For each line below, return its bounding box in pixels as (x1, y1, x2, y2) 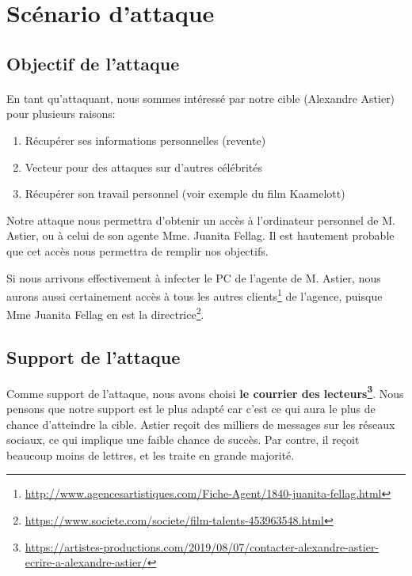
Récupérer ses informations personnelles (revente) (25, 131, 266, 148)
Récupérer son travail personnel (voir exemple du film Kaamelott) (25, 185, 345, 202)
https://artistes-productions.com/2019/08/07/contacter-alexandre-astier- (25, 538, 380, 555)
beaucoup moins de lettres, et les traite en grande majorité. (6, 446, 295, 463)
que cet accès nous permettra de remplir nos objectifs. (6, 242, 269, 259)
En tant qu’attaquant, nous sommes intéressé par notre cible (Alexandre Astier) (6, 89, 395, 106)
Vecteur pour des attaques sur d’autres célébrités (25, 158, 263, 175)
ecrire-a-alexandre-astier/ (25, 554, 147, 570)
